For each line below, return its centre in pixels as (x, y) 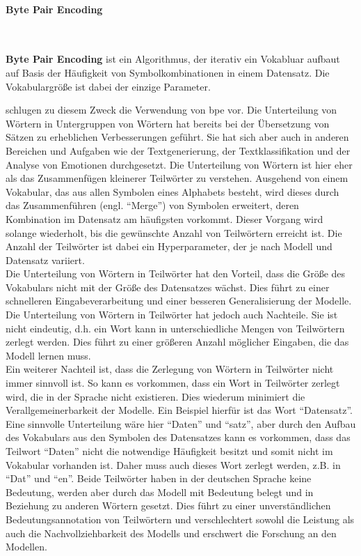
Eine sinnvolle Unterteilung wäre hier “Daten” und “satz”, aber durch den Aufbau (181, 423)
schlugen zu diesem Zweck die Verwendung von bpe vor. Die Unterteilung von (171, 110)
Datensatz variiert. (45, 260)
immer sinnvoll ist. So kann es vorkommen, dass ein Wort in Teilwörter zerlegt (173, 383)
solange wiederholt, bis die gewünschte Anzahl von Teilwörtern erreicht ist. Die (174, 232)
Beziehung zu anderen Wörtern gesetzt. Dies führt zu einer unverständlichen (168, 505)
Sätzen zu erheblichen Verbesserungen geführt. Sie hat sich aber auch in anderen (177, 137)
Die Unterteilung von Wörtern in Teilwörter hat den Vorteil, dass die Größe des (176, 273)
